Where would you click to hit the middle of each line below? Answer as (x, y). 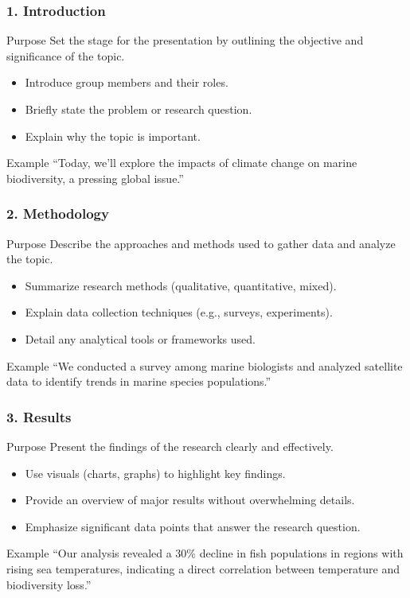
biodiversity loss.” (49, 584)
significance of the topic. (66, 55)
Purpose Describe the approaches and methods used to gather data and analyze (201, 243)
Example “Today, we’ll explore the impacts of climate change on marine (182, 163)
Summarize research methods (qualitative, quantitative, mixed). (181, 285)
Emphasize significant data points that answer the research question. (193, 526)
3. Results (39, 416)
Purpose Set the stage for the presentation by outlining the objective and (185, 40)
